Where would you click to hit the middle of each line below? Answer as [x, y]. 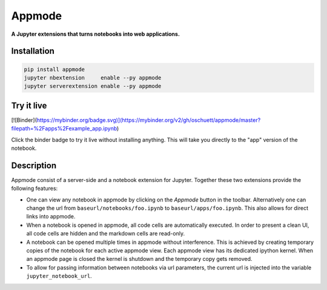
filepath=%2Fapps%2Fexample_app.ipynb [64, 129]
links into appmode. [51, 217]
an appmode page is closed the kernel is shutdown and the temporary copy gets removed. [139, 259]
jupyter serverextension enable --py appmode [93, 86]
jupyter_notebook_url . [59, 276]
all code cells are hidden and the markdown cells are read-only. [105, 234]
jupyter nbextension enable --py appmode [93, 78]
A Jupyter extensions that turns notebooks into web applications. [95, 34]
